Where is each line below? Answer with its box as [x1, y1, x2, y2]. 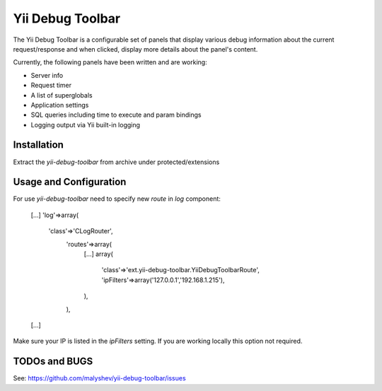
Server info [30, 71, 64, 79]
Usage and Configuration [13, 176, 127, 188]
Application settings [30, 100, 89, 109]
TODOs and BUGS [13, 356, 93, 368]
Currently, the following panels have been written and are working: [13, 58, 208, 66]
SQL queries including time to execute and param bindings [30, 110, 202, 119]
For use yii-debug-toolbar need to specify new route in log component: [13, 194, 221, 203]
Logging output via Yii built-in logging [30, 120, 141, 129]
